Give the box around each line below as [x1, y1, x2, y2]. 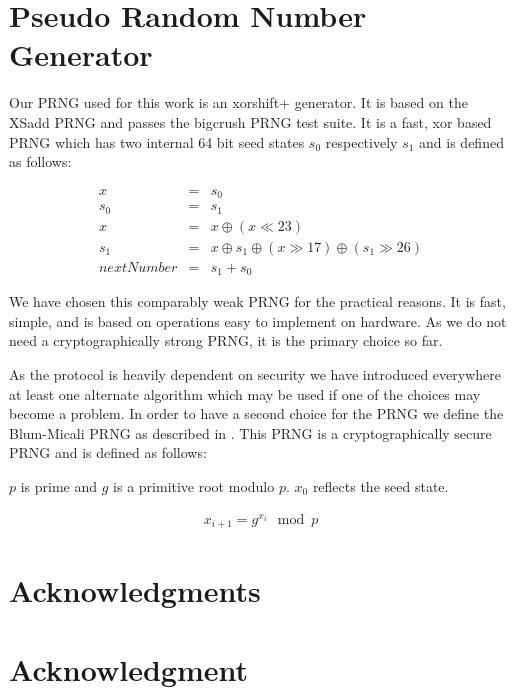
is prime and [20, 475, 98, 496]
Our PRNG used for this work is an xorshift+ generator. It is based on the [9, 92, 468, 113]
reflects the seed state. [312, 475, 449, 496]
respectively [325, 131, 398, 152]
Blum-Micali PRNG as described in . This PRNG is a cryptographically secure [9, 422, 492, 443]
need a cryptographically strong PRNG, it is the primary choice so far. [9, 330, 443, 351]
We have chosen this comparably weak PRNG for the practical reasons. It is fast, [9, 291, 506, 312]
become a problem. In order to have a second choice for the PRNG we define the [9, 403, 504, 424]
